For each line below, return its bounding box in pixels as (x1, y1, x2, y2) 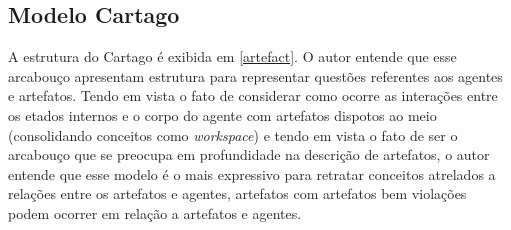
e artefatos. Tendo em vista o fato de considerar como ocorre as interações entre (8, 85, 498, 106)
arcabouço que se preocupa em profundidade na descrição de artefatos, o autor (8, 144, 490, 165)
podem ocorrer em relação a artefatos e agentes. (8, 202, 302, 223)
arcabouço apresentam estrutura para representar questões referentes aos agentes (8, 65, 503, 86)
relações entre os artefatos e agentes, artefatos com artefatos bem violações (8, 183, 467, 204)
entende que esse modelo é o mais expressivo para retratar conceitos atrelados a (8, 163, 496, 184)
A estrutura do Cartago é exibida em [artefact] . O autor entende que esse (8, 46, 457, 67)
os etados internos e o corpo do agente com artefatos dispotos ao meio (8, 104, 437, 125)
